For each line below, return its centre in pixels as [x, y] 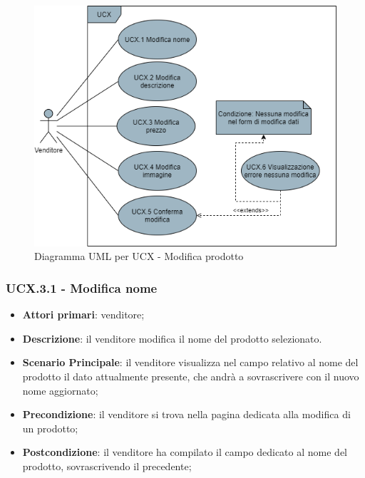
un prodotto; [50, 428]
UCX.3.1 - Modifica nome [82, 287]
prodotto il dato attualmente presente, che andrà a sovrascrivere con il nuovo [191, 376]
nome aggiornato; [60, 390]
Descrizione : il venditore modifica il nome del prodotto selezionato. [172, 338]
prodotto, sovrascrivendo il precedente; [107, 466]
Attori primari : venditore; [83, 315]
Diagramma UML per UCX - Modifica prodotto [139, 256]
